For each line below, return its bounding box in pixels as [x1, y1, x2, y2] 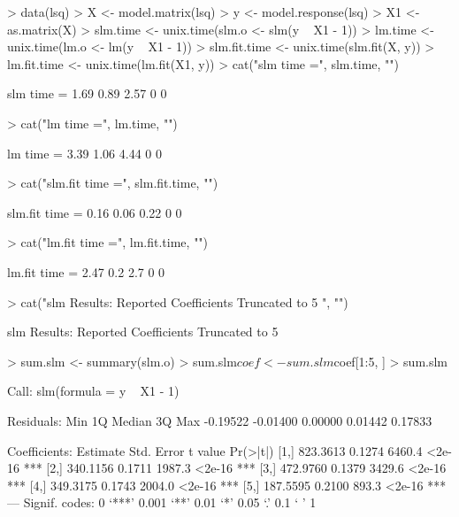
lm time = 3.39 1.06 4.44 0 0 [7, 143, 162, 162]
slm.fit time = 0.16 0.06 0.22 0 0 [7, 203, 182, 221]
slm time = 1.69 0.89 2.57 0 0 [7, 84, 167, 103]
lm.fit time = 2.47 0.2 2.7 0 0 [7, 262, 165, 281]
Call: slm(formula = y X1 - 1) [7, 382, 180, 400]
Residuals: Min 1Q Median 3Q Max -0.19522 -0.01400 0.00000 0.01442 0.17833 [7, 411, 432, 429]
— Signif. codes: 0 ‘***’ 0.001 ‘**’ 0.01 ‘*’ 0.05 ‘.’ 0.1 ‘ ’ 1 [7, 493, 317, 512]
